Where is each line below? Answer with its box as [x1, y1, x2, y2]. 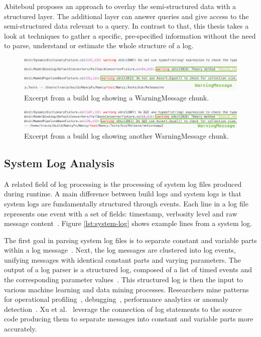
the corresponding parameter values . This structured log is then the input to [4, 274, 243, 285]
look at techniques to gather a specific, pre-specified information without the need [4, 30, 256, 41]
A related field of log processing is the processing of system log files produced [4, 178, 242, 189]
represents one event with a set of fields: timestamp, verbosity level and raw [4, 208, 237, 218]
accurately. [4, 323, 37, 334]
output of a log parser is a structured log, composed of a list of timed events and [4, 264, 252, 275]
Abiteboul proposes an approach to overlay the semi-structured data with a [4, 1, 236, 11]
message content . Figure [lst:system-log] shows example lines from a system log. [4, 218, 252, 229]
